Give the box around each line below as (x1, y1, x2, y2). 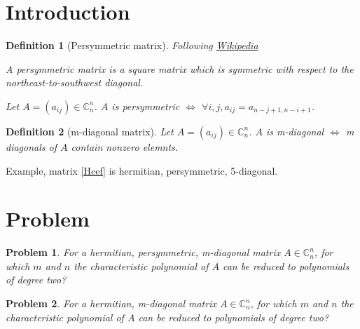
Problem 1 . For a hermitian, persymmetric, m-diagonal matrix (6, 245, 281, 260)
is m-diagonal (265, 123, 324, 138)
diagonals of (6, 139, 57, 154)
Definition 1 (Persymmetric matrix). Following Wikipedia (6, 38, 258, 53)
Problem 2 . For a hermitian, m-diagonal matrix (6, 296, 216, 310)
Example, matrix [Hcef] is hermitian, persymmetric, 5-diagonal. (6, 163, 278, 177)
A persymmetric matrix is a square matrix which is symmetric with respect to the (6, 61, 354, 76)
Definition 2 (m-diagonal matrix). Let (6, 123, 174, 138)
